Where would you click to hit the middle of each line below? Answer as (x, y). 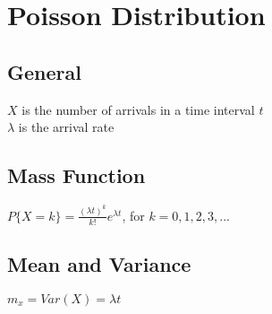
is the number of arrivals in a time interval (138, 109)
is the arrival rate (66, 127)
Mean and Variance (99, 264)
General (44, 71)
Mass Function (76, 175)
